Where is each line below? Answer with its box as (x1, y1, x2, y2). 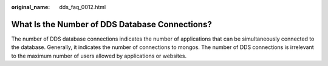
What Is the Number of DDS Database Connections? (11, 19, 212, 30)
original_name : (11, 4, 50, 10)
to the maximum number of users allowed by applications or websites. (11, 52, 187, 59)
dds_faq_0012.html (59, 4, 106, 10)
